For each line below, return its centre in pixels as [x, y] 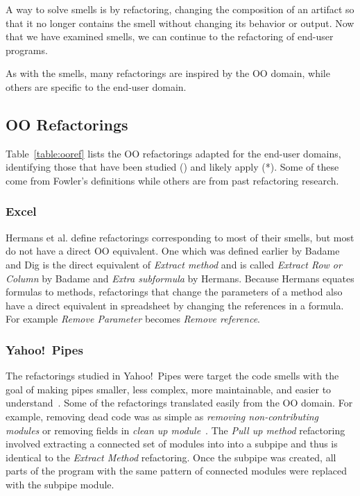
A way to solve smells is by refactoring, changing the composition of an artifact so [180, 9]
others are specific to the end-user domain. [96, 86]
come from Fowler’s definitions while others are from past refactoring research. [172, 180]
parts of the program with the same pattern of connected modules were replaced [176, 471]
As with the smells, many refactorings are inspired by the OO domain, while [168, 73]
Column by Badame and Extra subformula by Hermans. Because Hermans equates [180, 278]
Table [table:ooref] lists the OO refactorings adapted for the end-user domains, [173, 153]
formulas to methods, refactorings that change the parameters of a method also [174, 292]
